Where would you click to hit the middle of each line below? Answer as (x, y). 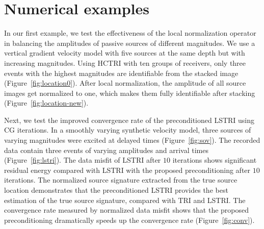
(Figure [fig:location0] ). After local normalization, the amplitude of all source (125, 83)
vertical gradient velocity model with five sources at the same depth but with (125, 53)
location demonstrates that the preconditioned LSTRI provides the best (116, 190)
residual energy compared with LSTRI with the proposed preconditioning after (127, 170)
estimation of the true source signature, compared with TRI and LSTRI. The (125, 200)
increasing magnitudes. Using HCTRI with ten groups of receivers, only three (125, 62)
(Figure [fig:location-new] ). (46, 103)
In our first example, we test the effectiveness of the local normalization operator (130, 33)
